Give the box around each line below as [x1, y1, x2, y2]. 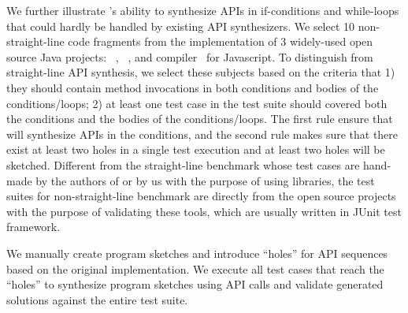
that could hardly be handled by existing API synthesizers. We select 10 [6, 17, 355, 34]
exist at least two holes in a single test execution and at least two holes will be [6, 141, 385, 158]
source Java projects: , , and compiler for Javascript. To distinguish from [6, 48, 373, 65]
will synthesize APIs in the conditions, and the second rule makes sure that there [6, 125, 399, 142]
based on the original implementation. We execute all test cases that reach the [6, 260, 384, 277]
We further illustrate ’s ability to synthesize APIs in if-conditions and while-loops [6, 2, 399, 18]
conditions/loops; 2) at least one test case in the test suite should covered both [6, 95, 388, 111]
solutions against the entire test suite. [6, 291, 188, 307]
